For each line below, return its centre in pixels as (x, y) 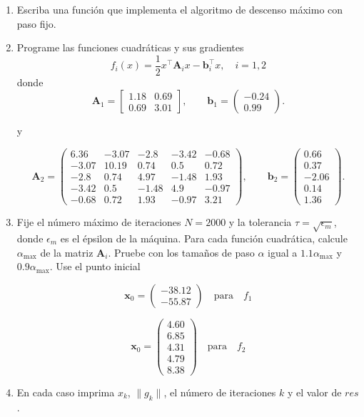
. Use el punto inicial (95, 266)
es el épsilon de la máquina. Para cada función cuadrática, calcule (204, 238)
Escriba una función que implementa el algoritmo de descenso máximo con (180, 9)
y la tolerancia (260, 222)
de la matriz (67, 252)
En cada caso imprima (66, 392)
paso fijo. (36, 23)
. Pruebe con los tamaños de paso (181, 252)
